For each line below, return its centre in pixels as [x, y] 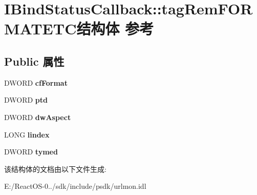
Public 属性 [34, 61]
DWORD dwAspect [38, 117]
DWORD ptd [26, 100]
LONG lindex [27, 134]
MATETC [40, 28]
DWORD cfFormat [36, 82]
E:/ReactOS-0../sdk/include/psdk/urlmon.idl [75, 186]
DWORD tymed [31, 152]
